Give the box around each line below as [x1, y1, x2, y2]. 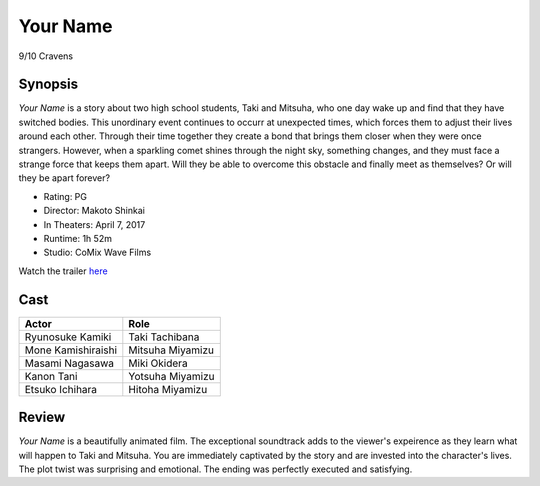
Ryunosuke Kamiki [24, 330, 112, 344]
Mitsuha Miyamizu [128, 343, 215, 357]
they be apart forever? [18, 172, 110, 184]
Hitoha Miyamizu [128, 382, 208, 396]
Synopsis [18, 76, 79, 93]
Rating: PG [43, 190, 87, 202]
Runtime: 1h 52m [43, 232, 112, 244]
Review [18, 409, 66, 426]
